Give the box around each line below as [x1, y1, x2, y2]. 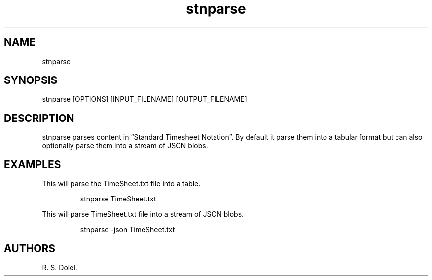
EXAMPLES [4, 158, 61, 171]
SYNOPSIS [4, 74, 58, 87]
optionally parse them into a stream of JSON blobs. [42, 141, 208, 150]
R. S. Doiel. [42, 263, 77, 272]
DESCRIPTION [4, 112, 74, 124]
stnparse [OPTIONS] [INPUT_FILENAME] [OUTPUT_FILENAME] [42, 95, 247, 104]
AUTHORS [4, 242, 56, 255]
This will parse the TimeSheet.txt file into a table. [42, 179, 201, 188]
